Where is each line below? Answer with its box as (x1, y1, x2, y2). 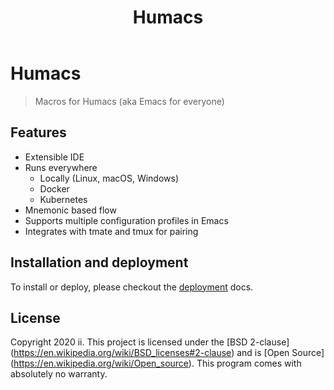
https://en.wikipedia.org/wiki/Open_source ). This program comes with (13, 357, 302, 370)
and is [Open (236, 347, 290, 359)
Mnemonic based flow (24, 204, 117, 216)
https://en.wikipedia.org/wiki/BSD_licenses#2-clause (13, 347, 232, 359)
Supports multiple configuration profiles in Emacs (24, 214, 229, 226)
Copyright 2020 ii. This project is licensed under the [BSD (10, 336, 248, 348)
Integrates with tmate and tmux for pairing (24, 225, 199, 237)
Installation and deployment (10, 254, 189, 271)
